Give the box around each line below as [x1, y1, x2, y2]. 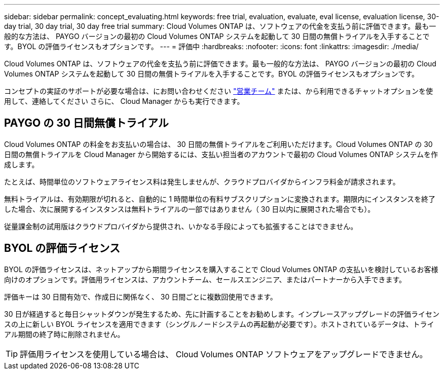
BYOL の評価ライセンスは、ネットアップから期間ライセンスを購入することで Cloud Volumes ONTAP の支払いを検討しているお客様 [4, 265, 438, 274]
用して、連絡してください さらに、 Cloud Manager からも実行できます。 [4, 97, 244, 105]
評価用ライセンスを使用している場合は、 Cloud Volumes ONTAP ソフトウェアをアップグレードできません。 [20, 349, 428, 359]
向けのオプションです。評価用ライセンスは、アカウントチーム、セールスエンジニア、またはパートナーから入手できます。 [4, 275, 406, 284]
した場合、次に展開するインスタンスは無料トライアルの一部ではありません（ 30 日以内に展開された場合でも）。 [4, 204, 375, 213]
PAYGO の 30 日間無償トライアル [4, 117, 169, 130]
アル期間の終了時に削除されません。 [4, 329, 125, 339]
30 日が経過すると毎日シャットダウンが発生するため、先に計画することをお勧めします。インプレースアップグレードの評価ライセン [4, 309, 439, 318]
